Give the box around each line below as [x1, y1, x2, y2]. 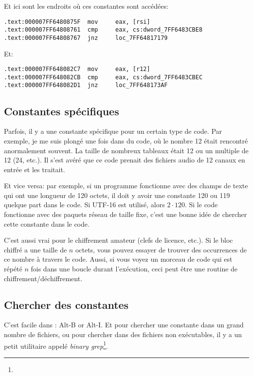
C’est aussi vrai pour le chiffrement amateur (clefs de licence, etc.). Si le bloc [4, 235, 233, 245]
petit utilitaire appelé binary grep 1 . [4, 339, 108, 351]
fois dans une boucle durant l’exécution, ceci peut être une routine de [31, 264, 238, 274]
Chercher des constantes [4, 297, 129, 312]
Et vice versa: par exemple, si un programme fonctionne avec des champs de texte [4, 180, 248, 191]
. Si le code [184, 199, 218, 210]
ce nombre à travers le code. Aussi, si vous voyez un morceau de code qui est [4, 254, 233, 264]
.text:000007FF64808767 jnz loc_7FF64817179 [4, 34, 168, 41]
